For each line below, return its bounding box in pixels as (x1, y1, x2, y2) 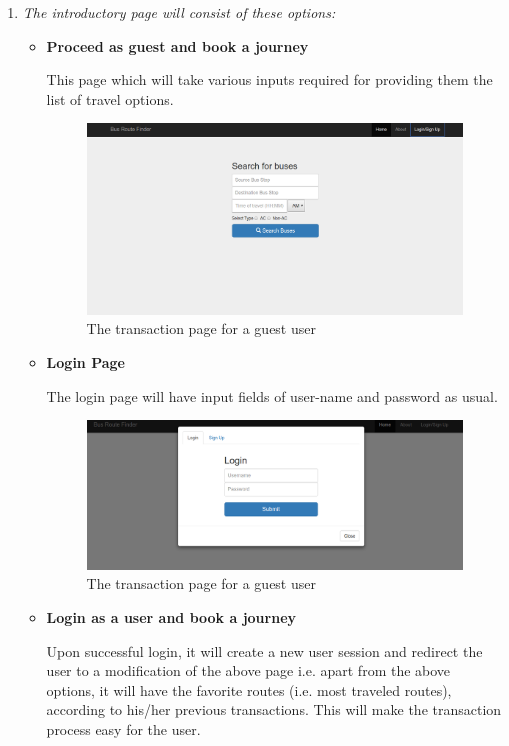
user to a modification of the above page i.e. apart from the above (46, 660, 451, 681)
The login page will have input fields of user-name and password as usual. (46, 385, 498, 406)
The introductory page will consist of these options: (22, 2, 336, 22)
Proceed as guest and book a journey (46, 35, 309, 56)
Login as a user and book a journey (46, 607, 297, 628)
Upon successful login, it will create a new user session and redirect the (46, 640, 483, 661)
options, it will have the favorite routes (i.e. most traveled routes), (46, 679, 452, 700)
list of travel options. (46, 88, 174, 109)
